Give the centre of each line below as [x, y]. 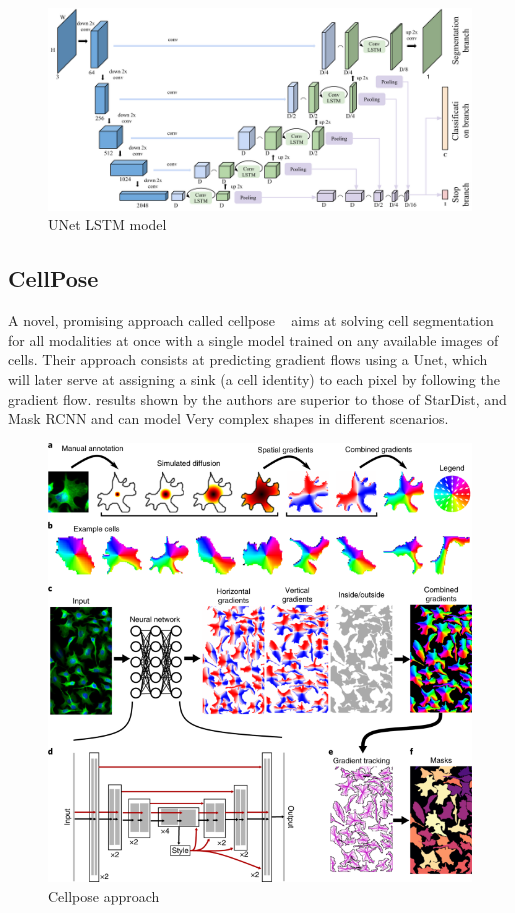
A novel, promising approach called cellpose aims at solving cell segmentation [251, 320]
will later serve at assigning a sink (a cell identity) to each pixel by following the [254, 379]
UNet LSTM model [107, 224]
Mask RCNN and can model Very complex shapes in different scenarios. [228, 418]
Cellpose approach [104, 895]
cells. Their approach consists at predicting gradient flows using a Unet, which [248, 359]
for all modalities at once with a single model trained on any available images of [253, 339]
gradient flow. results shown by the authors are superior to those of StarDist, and [257, 398]
